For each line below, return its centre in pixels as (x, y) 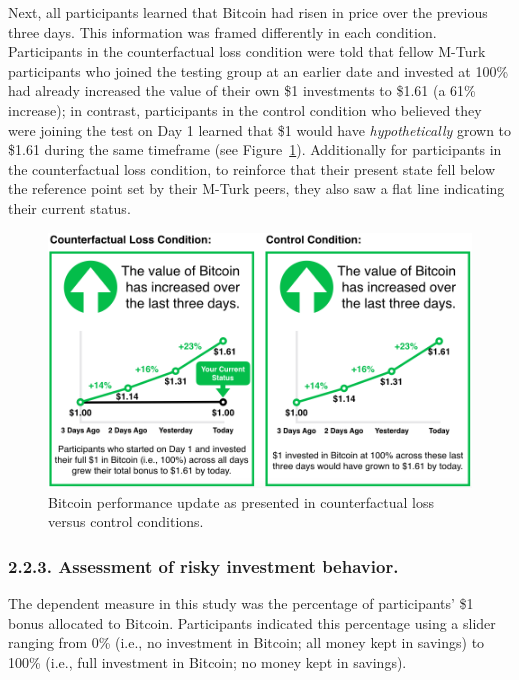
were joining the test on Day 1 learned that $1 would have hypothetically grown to (260, 129)
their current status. (69, 207)
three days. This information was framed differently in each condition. (222, 31)
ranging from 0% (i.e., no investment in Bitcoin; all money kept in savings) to (246, 642)
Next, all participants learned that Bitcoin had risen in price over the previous (248, 12)
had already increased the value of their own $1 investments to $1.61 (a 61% (242, 90)
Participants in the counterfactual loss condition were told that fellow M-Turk (247, 51)
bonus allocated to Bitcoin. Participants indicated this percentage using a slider (252, 622)
